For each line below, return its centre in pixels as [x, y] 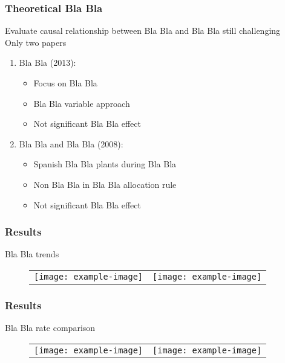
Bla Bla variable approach [82, 103]
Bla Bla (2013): [47, 63]
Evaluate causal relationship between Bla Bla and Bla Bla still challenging [143, 31]
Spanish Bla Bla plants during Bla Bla [105, 164]
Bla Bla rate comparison [50, 328]
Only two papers [36, 42]
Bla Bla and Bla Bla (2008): [71, 143]
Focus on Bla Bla [65, 83]
